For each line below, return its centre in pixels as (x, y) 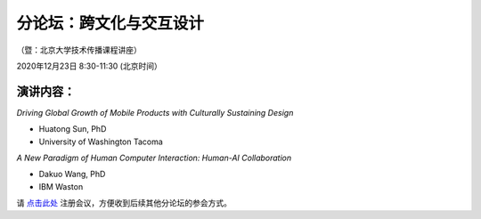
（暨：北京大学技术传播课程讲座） (79, 50)
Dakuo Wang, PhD (72, 174)
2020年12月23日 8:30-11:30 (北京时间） (89, 66)
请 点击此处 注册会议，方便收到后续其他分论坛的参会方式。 (124, 203)
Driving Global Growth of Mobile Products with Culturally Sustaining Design (155, 112)
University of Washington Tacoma (101, 142)
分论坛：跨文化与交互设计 (110, 23)
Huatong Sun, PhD (73, 129)
